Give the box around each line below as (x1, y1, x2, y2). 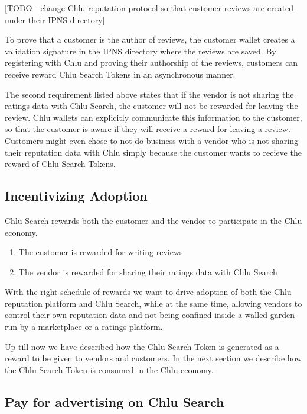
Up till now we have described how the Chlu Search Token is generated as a (5, 340, 279, 352)
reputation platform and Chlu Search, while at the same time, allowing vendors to (5, 297, 302, 309)
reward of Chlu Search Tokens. (5, 158, 116, 170)
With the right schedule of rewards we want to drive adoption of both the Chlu (5, 285, 292, 298)
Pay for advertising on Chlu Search (5, 392, 224, 410)
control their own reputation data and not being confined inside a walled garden (5, 309, 295, 321)
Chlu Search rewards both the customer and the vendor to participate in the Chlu (5, 214, 302, 226)
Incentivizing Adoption (5, 187, 148, 205)
